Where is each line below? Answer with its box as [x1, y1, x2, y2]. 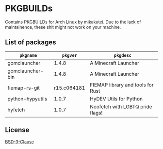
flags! [89, 109, 103, 116]
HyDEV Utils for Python [89, 95, 143, 102]
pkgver [62, 52, 78, 58]
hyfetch [7, 106, 25, 113]
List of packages [5, 38, 57, 47]
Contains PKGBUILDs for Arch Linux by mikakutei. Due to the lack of [5, 19, 142, 25]
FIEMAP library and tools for [89, 81, 154, 88]
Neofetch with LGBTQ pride [89, 103, 152, 110]
